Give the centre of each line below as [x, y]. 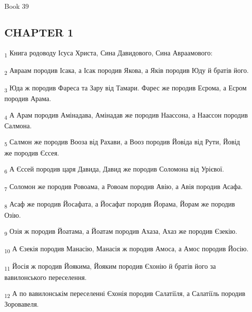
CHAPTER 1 [39, 32]
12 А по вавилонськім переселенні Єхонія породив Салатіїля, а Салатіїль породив [125, 294]
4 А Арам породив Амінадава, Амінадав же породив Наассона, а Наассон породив [126, 115]
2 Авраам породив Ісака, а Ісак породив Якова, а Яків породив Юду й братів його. [127, 70]
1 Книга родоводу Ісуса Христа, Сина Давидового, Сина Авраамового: [109, 53]
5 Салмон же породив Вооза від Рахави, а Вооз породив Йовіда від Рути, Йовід [122, 142]
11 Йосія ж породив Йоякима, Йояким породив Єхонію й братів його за [110, 267]
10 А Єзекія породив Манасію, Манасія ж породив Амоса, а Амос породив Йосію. [126, 249]
